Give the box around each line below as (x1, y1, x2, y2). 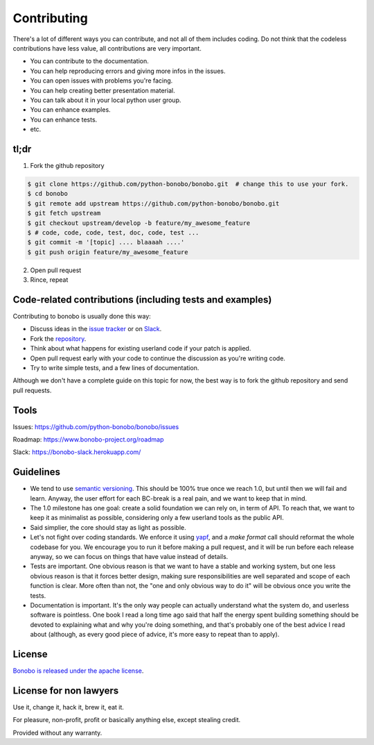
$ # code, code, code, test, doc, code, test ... (27, 228, 199, 236)
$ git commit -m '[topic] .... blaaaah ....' (27, 238, 185, 246)
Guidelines (12, 466, 60, 478)
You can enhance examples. (30, 106, 111, 114)
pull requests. (12, 386, 52, 394)
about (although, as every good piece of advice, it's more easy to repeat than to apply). (30, 630, 280, 639)
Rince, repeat (30, 276, 69, 284)
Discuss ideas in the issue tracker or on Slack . (30, 325, 162, 333)
